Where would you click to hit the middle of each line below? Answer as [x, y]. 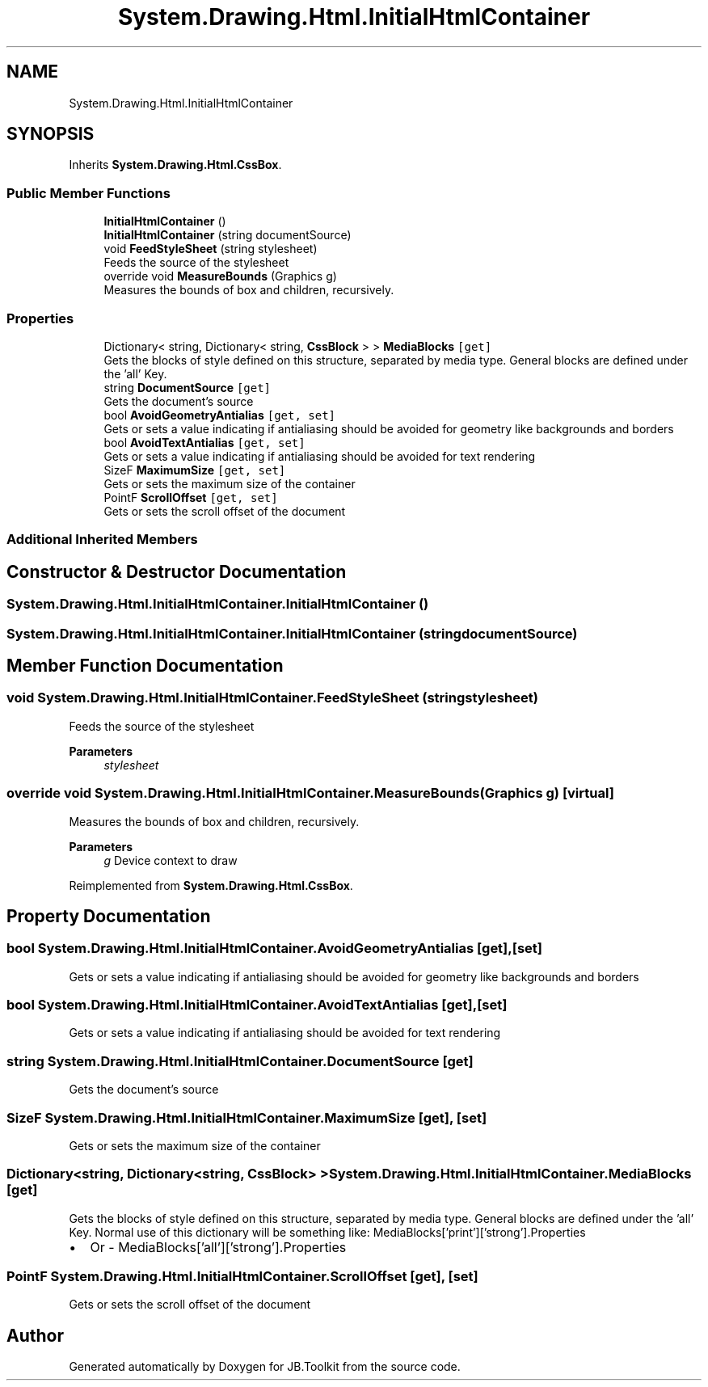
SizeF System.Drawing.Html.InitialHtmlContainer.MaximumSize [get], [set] [247, 1117]
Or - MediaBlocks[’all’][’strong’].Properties [218, 1247]
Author [35, 1335]
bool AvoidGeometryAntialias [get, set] [220, 415]
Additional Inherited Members [102, 540]
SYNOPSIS [51, 134]
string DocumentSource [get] [188, 387]
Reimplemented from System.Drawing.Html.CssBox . [211, 885]
